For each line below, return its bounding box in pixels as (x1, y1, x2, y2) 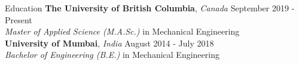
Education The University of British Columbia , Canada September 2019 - (5, 2, 295, 14)
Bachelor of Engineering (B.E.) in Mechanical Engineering (5, 48, 219, 61)
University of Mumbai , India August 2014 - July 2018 (5, 36, 214, 49)
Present (5, 13, 32, 26)
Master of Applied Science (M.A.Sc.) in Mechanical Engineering (5, 25, 240, 38)
